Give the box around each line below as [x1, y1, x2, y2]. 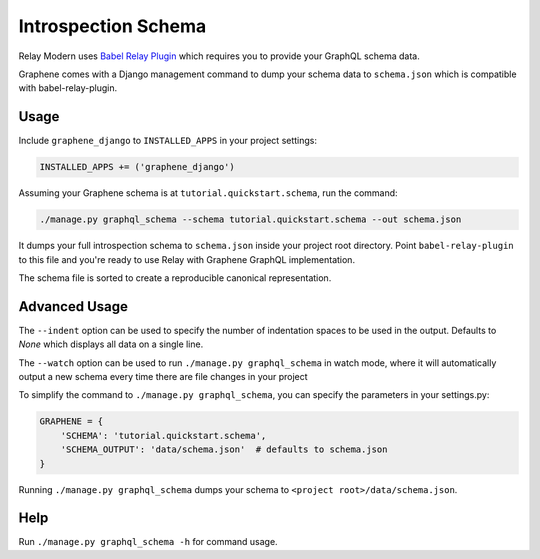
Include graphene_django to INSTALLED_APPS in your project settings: [18, 135, 318, 147]
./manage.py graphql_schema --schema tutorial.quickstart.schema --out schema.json [39, 214, 462, 225]
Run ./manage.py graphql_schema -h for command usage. [18, 536, 279, 548]
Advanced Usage [18, 298, 129, 315]
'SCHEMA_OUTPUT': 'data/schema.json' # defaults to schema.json [60, 444, 388, 455]
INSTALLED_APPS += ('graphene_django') [39, 161, 235, 173]
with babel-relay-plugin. [18, 82, 118, 94]
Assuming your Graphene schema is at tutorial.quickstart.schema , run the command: [18, 187, 399, 199]
